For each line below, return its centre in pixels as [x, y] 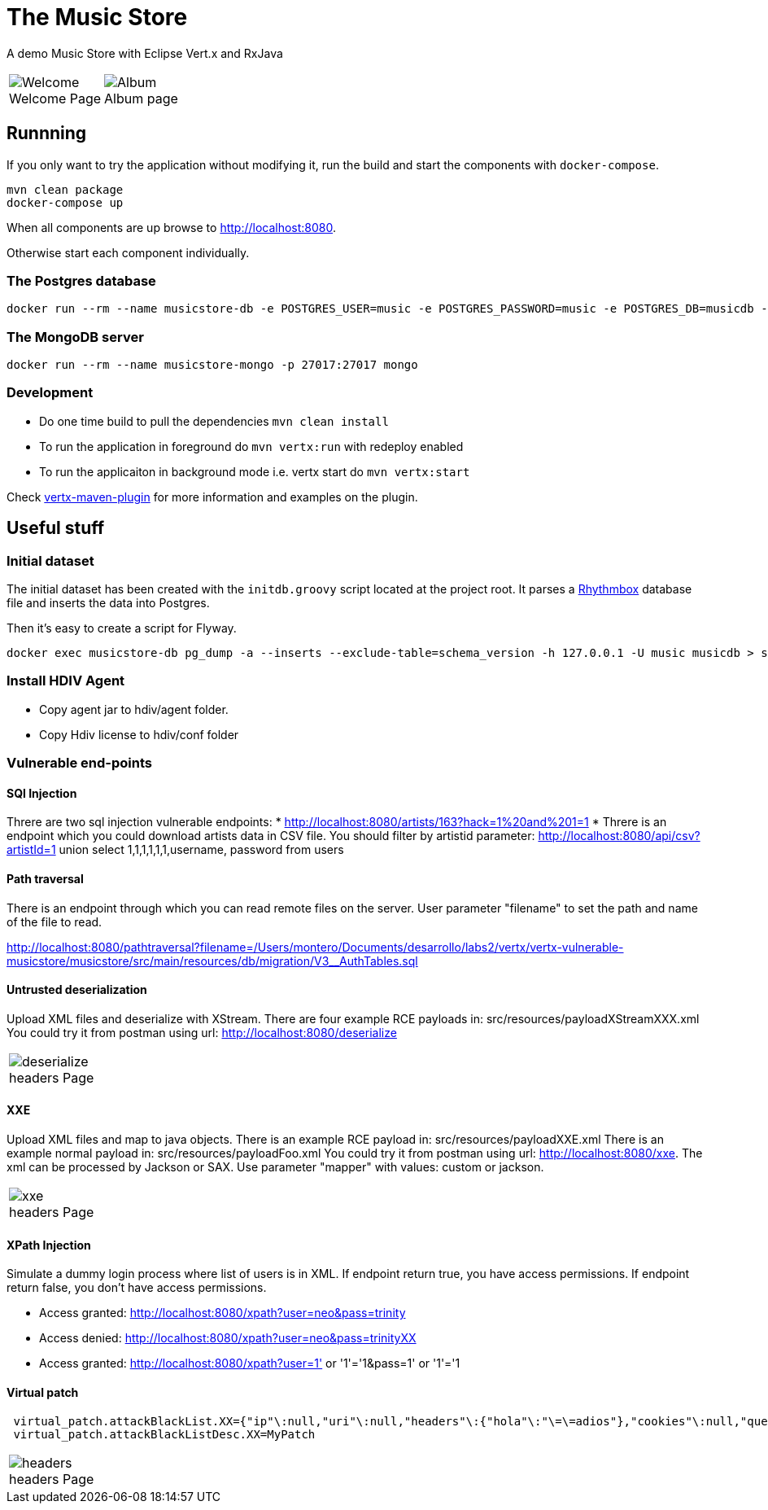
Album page [141, 98]
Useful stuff [56, 528]
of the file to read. [55, 921]
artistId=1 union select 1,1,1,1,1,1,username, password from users [175, 850]
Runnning [47, 133]
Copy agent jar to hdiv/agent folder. [134, 709]
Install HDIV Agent [66, 681]
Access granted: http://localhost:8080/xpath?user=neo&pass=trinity [223, 1313]
